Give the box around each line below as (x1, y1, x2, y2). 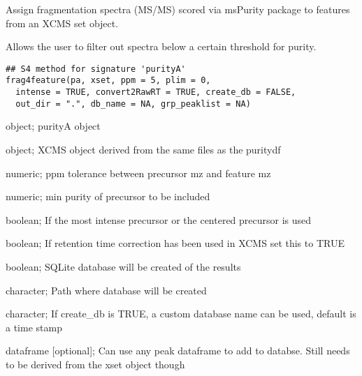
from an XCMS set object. (6, 15, 119, 30)
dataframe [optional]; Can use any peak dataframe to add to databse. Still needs (6, 343, 350, 358)
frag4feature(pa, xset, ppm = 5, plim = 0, (6, 75, 211, 86)
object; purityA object (6, 119, 101, 133)
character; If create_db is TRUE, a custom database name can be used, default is (6, 306, 356, 321)
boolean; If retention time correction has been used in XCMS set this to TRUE (6, 236, 345, 250)
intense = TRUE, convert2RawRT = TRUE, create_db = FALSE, (15, 87, 296, 98)
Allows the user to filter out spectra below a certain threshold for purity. (6, 39, 317, 54)
